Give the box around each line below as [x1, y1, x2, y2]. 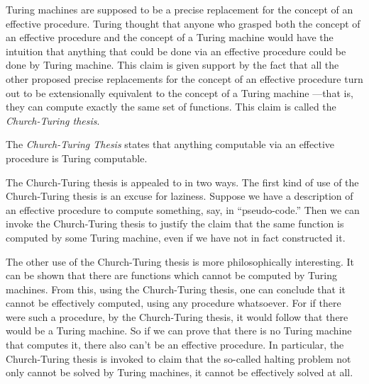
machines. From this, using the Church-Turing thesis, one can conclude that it [6, 281, 346, 296]
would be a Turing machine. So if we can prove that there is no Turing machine [6, 323, 352, 338]
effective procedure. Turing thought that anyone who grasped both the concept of [6, 16, 360, 30]
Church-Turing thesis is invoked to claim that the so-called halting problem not [6, 351, 351, 366]
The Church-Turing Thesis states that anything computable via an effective [6, 137, 334, 152]
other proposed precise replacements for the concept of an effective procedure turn [6, 71, 363, 86]
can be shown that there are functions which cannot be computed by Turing [6, 268, 337, 283]
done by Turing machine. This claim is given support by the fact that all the [6, 57, 339, 72]
